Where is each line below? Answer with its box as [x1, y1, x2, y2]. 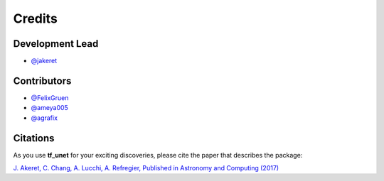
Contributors [13, 75, 72, 87]
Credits [13, 11, 58, 26]
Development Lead [13, 38, 99, 50]
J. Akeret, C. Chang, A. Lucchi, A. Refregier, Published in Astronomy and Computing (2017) [13, 164, 279, 172]
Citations [13, 132, 55, 144]
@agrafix [31, 114, 58, 122]
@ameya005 [31, 104, 69, 112]
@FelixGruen [31, 93, 69, 102]
